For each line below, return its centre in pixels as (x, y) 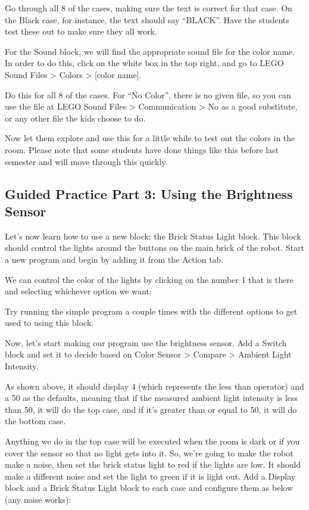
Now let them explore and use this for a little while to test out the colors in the (150, 138)
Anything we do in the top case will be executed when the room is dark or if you (152, 441)
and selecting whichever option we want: (78, 291)
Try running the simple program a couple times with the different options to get (151, 311)
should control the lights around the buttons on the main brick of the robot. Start (154, 248)
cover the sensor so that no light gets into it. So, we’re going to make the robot (149, 453)
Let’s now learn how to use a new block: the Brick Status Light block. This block (153, 236)
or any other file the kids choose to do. (75, 118)
